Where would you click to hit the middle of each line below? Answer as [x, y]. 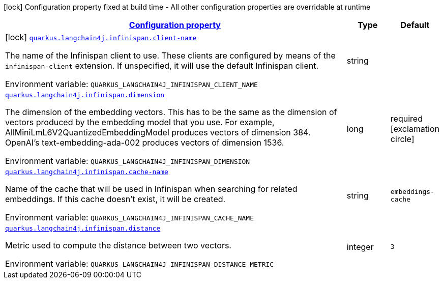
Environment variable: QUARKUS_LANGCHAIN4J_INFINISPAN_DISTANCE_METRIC [140, 264]
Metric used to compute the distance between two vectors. [118, 245]
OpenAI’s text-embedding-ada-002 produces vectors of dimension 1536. [145, 143]
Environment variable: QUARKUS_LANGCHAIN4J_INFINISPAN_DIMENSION [128, 161]
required [406, 118]
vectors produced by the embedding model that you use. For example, [140, 122]
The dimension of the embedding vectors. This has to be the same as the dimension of [171, 112]
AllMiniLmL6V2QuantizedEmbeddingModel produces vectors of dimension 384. [158, 132]
